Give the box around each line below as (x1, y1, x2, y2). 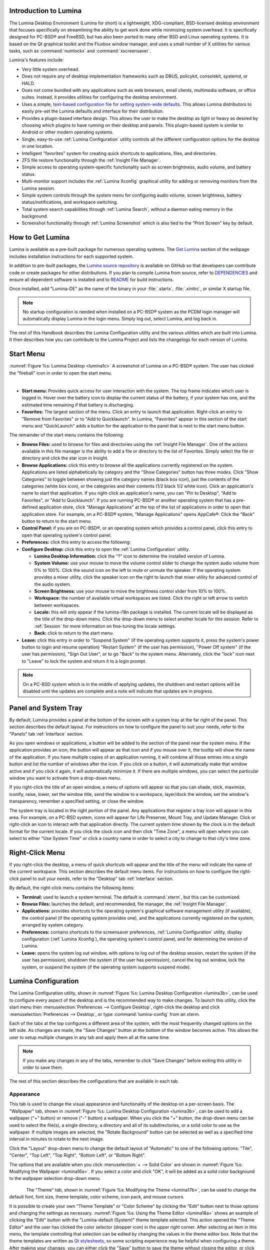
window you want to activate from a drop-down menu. (9, 775, 121, 781)
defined (21, 504, 38, 510)
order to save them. (22, 1064, 63, 1070)
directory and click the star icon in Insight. (21, 455, 108, 461)
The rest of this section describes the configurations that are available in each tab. (9, 1078, 179, 1084)
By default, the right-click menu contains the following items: (9, 885, 135, 891)
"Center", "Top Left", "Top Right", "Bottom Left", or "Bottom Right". (9, 1152, 146, 1158)
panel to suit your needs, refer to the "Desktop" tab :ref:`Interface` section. (20, 875, 174, 881)
